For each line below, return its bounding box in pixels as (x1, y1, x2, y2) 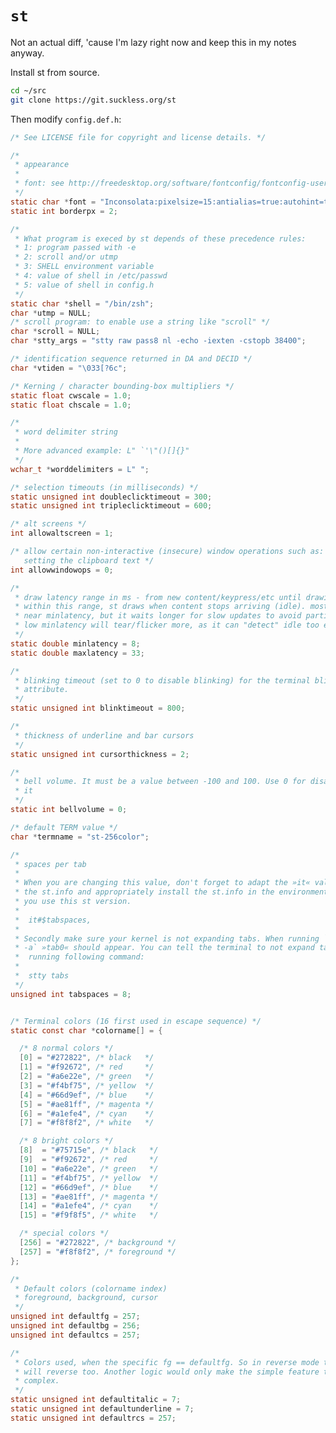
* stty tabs (14, 971, 70, 981)
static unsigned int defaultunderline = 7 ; (10, 1404, 195, 1414)
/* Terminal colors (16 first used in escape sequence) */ (10, 1016, 262, 1026)
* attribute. (14, 685, 70, 695)
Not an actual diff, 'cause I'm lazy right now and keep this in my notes (10, 36, 297, 48)
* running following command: (14, 952, 145, 962)
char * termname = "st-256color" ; (10, 832, 150, 842)
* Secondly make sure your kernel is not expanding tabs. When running (14, 933, 320, 944)
